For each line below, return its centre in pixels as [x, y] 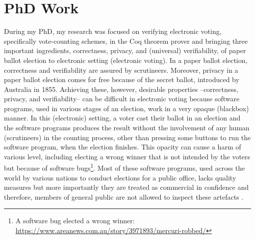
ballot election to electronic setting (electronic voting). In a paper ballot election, [126, 60]
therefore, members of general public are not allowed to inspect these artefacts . [124, 196]
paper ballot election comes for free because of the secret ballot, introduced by [122, 79]
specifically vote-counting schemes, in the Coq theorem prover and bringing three [126, 41]
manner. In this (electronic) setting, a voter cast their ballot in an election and [122, 118]
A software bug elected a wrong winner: [75, 221]
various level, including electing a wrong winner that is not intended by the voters [127, 156]
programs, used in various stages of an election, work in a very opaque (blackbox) [127, 108]
